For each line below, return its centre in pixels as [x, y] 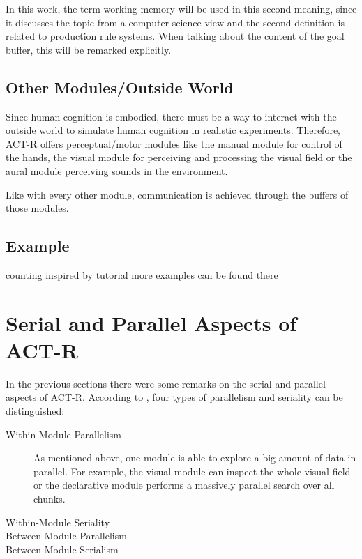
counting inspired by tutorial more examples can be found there [142, 274]
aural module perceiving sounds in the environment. [117, 170]
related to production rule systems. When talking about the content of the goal [175, 36]
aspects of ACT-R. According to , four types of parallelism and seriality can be [174, 397]
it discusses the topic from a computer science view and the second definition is [175, 22]
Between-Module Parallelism [66, 536]
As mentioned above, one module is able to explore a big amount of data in [195, 458]
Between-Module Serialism [62, 549]
